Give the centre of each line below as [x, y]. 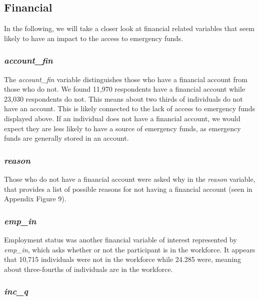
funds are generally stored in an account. [66, 138]
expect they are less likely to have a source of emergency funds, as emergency [122, 128]
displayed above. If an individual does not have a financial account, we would [122, 118]
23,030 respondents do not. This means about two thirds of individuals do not [123, 98]
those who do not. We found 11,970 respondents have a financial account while [125, 89]
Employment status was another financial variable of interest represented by [120, 239]
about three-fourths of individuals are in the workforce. [88, 269]
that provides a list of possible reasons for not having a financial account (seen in [128, 189]
